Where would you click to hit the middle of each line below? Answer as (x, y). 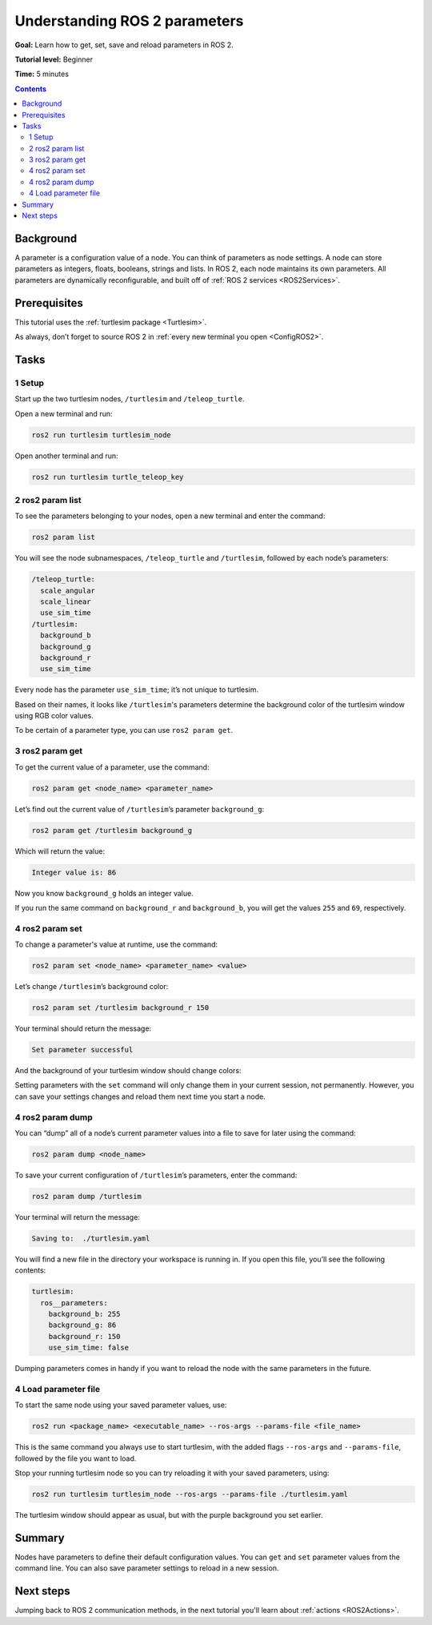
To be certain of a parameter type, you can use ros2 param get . (124, 730)
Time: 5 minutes (42, 74)
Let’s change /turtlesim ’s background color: (92, 987)
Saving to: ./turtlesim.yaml (91, 1238)
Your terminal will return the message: (77, 1217)
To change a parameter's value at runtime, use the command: (116, 944)
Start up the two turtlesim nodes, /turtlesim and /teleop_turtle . (130, 399)
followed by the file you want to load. (76, 1458)
